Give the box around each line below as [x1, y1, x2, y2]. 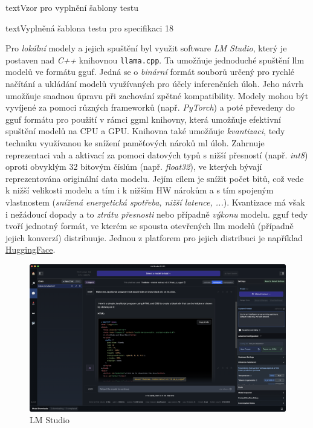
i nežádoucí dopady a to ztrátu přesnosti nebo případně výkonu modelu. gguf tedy [5, 207, 308, 220]
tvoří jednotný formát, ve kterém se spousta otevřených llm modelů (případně [5, 219, 294, 232]
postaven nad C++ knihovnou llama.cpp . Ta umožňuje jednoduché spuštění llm [5, 53, 305, 66]
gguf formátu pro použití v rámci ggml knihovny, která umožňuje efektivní [5, 112, 282, 125]
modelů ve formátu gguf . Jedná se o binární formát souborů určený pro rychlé [5, 65, 295, 78]
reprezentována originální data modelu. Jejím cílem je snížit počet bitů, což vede [5, 172, 304, 184]
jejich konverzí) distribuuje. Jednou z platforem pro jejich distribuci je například [5, 231, 303, 244]
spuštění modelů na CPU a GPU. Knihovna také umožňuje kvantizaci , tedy [5, 125, 285, 137]
